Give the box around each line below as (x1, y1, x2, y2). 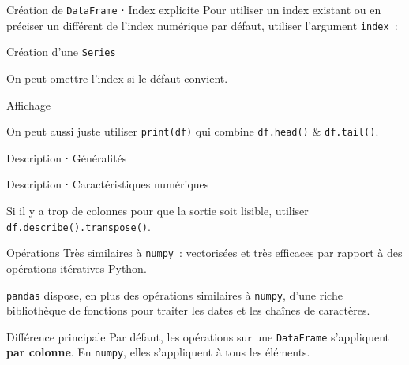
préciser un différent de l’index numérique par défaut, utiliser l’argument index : (6, 17, 398, 33)
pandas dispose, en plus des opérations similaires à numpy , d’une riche (6, 286, 343, 303)
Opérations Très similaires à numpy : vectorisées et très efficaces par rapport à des (6, 244, 403, 261)
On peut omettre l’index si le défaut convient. (6, 69, 228, 86)
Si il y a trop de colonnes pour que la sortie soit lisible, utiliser (6, 203, 309, 218)
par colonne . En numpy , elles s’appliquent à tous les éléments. (6, 344, 310, 360)
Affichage (6, 96, 51, 113)
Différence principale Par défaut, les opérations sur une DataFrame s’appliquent (6, 328, 389, 345)
